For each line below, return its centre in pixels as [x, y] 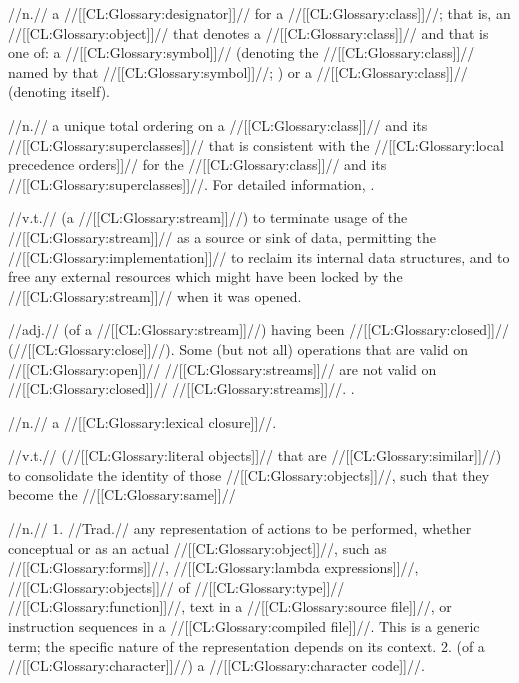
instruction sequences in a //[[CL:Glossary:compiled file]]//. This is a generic [244, 626]
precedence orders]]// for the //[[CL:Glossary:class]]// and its [197, 164]
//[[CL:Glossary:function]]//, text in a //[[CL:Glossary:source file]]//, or [230, 606]
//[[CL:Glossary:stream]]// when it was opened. [155, 295]
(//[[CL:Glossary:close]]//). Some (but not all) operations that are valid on [238, 348]
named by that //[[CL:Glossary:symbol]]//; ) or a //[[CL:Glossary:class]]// [238, 71]
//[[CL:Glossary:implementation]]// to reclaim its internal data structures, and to [259, 256]
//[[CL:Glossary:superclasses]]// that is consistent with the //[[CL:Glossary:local [256, 144]
